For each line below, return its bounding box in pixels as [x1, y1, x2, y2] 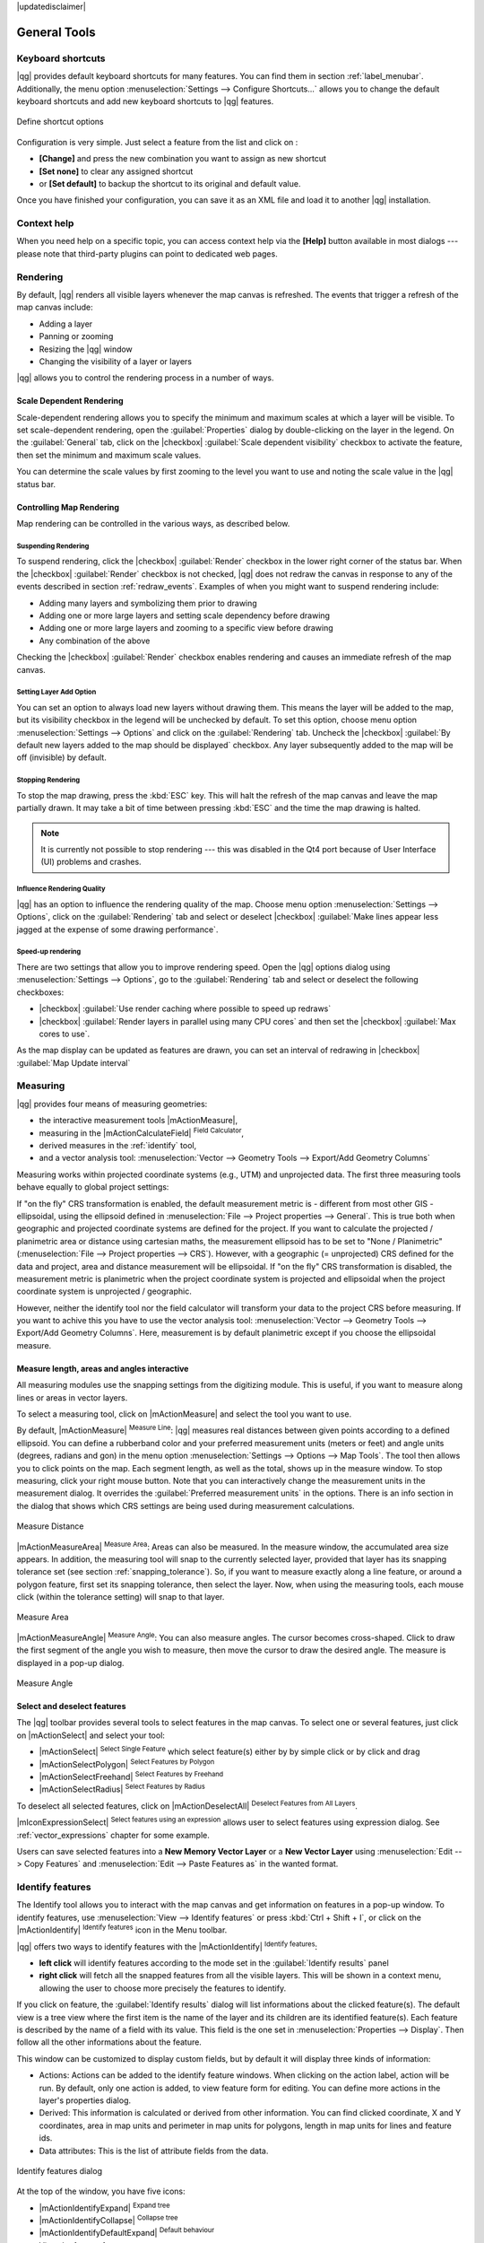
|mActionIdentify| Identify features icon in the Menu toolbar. [16, 1923, 228, 1935]
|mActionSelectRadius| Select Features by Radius [39, 1782, 205, 1794]
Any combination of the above [39, 635, 151, 646]
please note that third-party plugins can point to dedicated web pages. [16, 248, 278, 259]
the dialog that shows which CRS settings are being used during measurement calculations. [16, 1500, 355, 1511]
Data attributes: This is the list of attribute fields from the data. [39, 2145, 269, 2156]
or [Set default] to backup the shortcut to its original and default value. [39, 178, 301, 188]
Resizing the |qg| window [39, 344, 134, 354]
